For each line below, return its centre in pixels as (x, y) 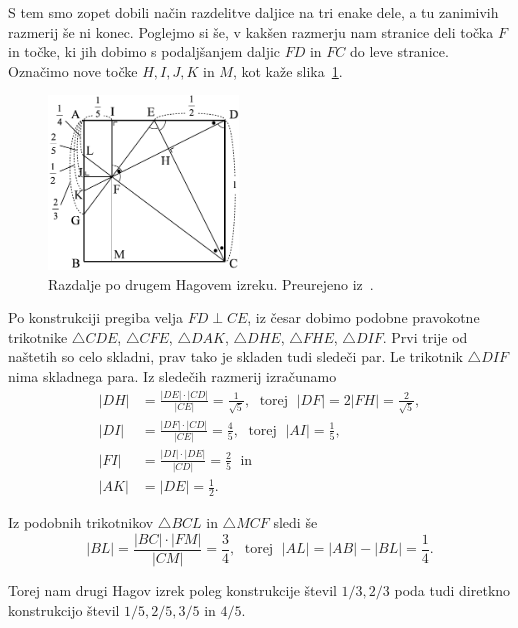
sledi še (295, 522)
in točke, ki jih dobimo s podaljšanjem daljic (144, 51)
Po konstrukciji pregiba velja (95, 317)
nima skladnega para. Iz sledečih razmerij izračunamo (172, 375)
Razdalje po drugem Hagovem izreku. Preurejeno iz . (211, 283)
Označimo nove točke (73, 70)
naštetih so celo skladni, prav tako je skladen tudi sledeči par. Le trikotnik (235, 356)
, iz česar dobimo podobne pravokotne (363, 317)
